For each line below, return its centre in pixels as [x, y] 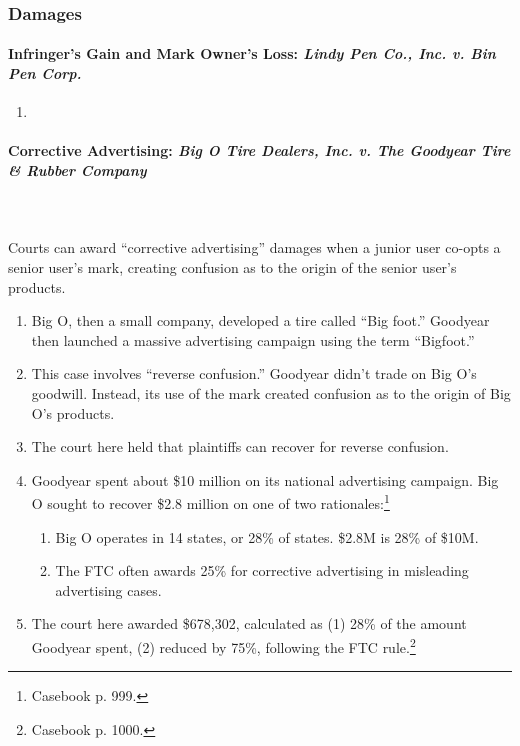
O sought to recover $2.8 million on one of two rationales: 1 [210, 501]
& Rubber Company [77, 170]
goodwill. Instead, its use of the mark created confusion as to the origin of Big [271, 392]
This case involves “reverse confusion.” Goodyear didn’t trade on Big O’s [254, 373]
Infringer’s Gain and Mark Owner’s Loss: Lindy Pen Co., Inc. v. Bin [252, 53]
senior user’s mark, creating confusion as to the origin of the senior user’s [232, 267]
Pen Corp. [45, 73]
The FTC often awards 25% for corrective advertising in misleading [262, 570]
